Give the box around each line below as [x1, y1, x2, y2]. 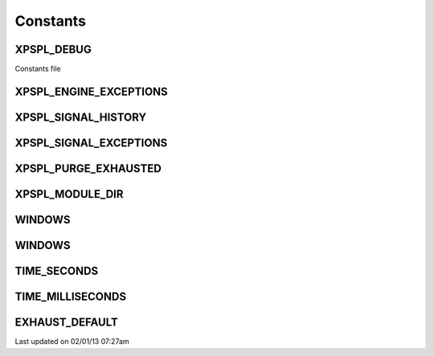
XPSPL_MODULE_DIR [14, 187, 124, 201]
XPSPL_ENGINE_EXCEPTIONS [14, 84, 168, 98]
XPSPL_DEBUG [14, 43, 92, 56]
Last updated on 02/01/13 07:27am [14, 337, 129, 346]
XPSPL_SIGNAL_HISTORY [14, 110, 147, 124]
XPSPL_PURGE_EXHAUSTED [14, 162, 162, 175]
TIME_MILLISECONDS [14, 290, 127, 303]
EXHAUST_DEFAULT [14, 316, 118, 329]
